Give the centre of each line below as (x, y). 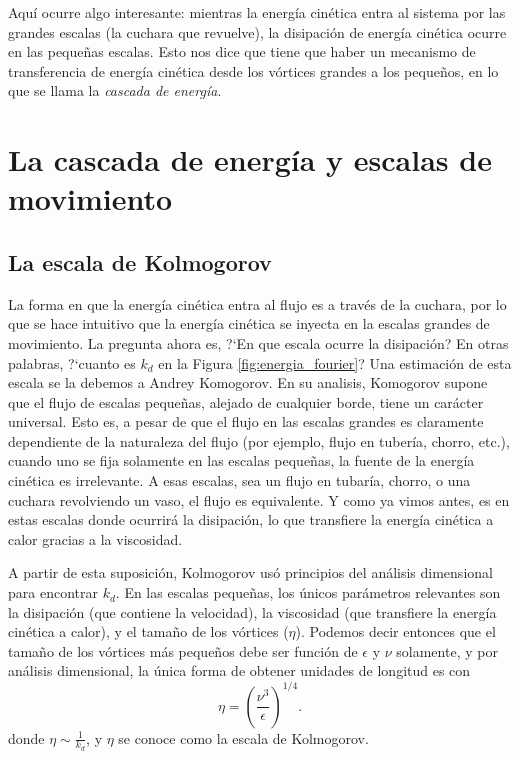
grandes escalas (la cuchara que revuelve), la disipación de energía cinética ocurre (257, 31)
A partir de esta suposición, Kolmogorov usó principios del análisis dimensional (250, 572)
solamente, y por (447, 650)
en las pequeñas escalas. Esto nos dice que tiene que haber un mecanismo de (242, 51)
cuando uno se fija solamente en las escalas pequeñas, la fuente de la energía (241, 460)
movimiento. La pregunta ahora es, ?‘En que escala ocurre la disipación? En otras (258, 342)
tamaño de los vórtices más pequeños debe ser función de (183, 650)
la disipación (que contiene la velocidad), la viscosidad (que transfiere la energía (252, 611)
